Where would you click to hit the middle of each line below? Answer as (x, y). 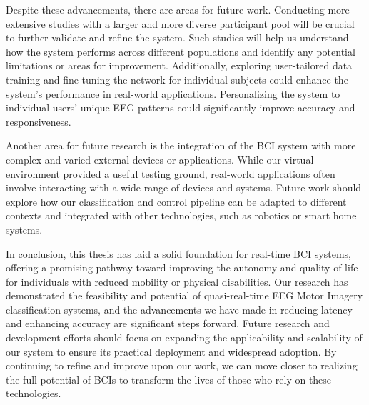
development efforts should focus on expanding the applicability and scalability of (184, 337)
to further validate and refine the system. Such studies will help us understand (177, 37)
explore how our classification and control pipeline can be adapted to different (176, 201)
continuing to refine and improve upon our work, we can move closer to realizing (182, 365)
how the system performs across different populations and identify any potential (181, 51)
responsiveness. (39, 121)
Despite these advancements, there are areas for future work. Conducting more (178, 9)
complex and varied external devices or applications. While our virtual (160, 159)
